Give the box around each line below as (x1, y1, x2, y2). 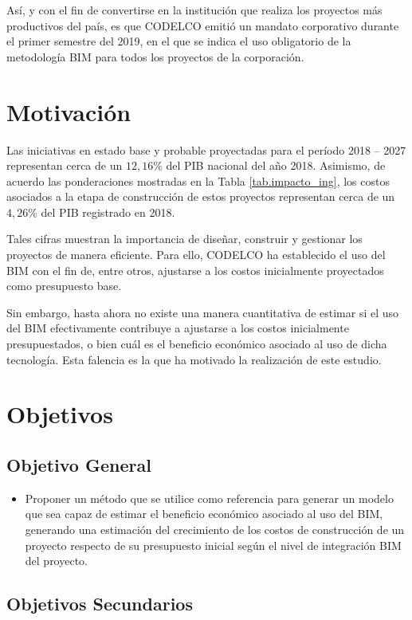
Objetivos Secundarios (6, 591, 193, 616)
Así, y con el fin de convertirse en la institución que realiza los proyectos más (6, 2, 383, 18)
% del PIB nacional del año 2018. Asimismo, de (153, 157, 386, 174)
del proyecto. (25, 552, 88, 569)
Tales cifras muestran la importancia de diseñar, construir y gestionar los (6, 230, 363, 247)
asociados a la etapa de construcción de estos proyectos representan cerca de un (6, 188, 395, 205)
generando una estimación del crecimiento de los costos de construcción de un (25, 520, 405, 537)
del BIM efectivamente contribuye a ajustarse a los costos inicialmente (6, 320, 349, 336)
